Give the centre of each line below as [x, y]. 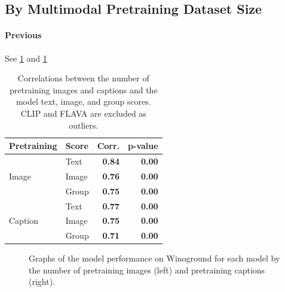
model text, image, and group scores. [83, 101]
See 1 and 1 [26, 58]
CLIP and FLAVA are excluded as [83, 113]
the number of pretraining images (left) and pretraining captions [147, 270]
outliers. [84, 125]
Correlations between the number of [83, 78]
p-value [143, 146]
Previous [23, 35]
